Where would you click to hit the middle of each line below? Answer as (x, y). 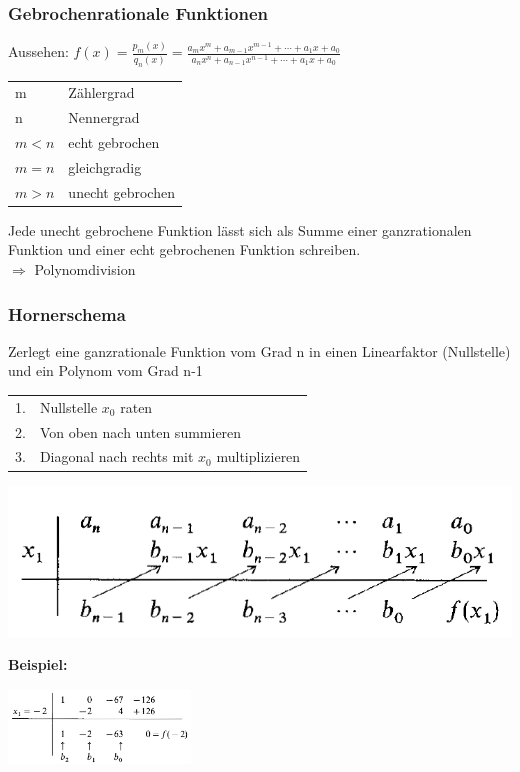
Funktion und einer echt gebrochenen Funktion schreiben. (184, 249)
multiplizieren (258, 456)
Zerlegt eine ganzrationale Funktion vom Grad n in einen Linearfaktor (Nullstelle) (259, 350)
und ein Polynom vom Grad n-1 (105, 370)
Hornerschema (67, 313)
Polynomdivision (85, 269)
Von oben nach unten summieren (140, 431)
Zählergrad (101, 92)
